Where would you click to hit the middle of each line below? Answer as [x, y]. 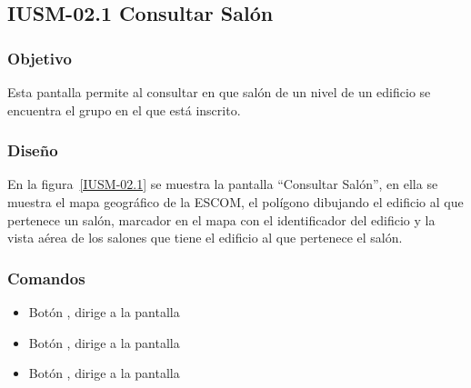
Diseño [33, 150]
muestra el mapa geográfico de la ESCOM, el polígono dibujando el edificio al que [235, 202]
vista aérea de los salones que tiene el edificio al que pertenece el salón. [205, 238]
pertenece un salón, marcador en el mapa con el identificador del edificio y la [221, 219]
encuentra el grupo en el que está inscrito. [124, 109]
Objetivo [40, 58]
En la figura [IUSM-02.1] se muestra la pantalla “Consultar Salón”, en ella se [223, 184]
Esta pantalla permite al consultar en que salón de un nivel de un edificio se [219, 92]
